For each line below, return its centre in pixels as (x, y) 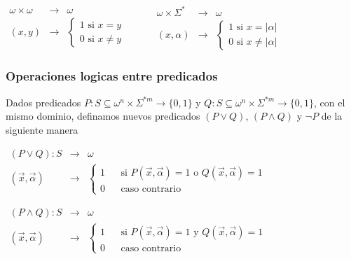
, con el (330, 102)
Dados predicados (43, 102)
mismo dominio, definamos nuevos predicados (103, 116)
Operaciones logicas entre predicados (112, 76)
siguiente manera (42, 129)
